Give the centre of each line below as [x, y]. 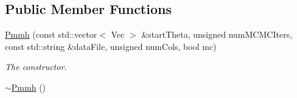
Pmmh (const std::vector [51, 34]
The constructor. [36, 67]
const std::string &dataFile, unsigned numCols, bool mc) [111, 46]
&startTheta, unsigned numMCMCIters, [217, 34]
